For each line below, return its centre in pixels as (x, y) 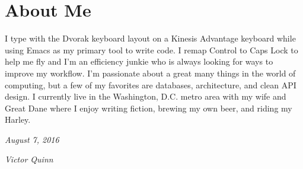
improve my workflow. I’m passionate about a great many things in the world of (150, 73)
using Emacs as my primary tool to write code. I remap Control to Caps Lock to (151, 50)
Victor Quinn (29, 159)
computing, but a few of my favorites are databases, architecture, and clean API (151, 84)
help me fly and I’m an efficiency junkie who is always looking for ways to (139, 61)
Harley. (18, 119)
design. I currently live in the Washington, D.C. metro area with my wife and (146, 96)
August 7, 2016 (32, 139)
